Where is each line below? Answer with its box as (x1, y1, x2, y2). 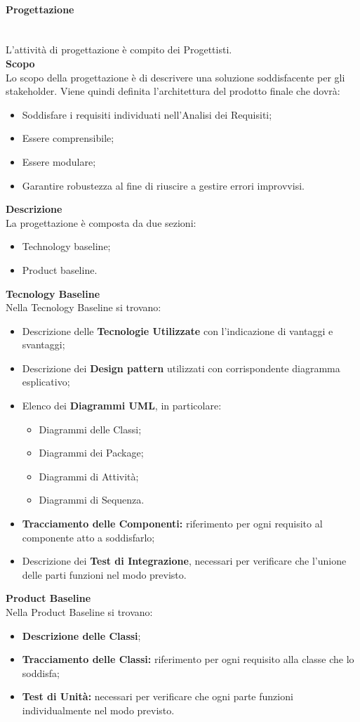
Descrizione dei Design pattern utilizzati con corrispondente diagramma (22, 360, 340, 375)
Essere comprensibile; (22, 131, 114, 145)
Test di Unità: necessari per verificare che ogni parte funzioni (22, 689, 293, 704)
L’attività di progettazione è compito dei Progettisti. (6, 42, 232, 57)
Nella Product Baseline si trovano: (6, 605, 153, 619)
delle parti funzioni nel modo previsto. (22, 567, 187, 582)
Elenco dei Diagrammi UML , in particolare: (22, 398, 222, 413)
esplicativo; (22, 374, 70, 389)
